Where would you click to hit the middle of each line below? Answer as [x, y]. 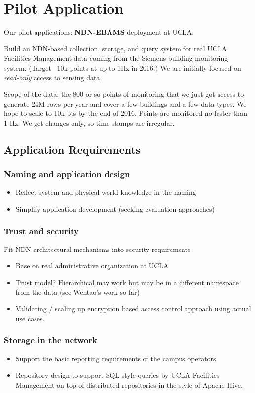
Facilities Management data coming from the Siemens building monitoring [116, 58]
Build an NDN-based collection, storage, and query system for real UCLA [116, 48]
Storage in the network [51, 340]
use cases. [30, 318]
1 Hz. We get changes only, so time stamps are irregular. [89, 123]
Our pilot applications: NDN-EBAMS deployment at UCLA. [99, 32]
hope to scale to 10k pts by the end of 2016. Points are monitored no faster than [126, 113]
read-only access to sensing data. [53, 77]
